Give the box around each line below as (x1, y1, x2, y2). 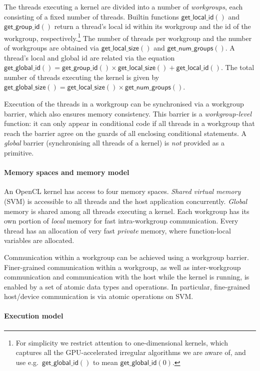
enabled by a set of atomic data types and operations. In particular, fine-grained (4, 281, 250, 291)
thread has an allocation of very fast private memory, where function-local (4, 225, 231, 235)
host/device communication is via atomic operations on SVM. (4, 291, 193, 301)
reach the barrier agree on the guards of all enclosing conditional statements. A (4, 127, 247, 138)
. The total (220, 62, 254, 72)
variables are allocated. (4, 235, 74, 245)
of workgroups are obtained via (4, 42, 99, 53)
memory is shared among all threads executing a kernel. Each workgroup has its (4, 205, 249, 216)
